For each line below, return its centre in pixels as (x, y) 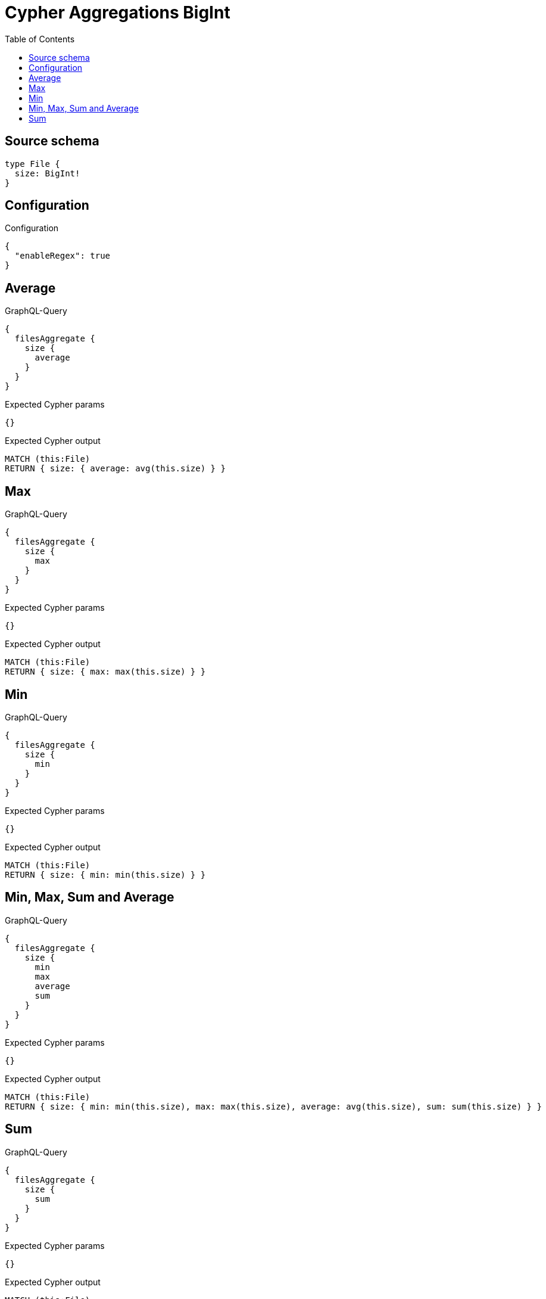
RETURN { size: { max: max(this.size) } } (105, 672)
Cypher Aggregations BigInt (118, 13)
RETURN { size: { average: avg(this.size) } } (115, 469)
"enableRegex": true (63, 256)
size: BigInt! (47, 173)
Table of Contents (40, 39)
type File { (32, 164)
